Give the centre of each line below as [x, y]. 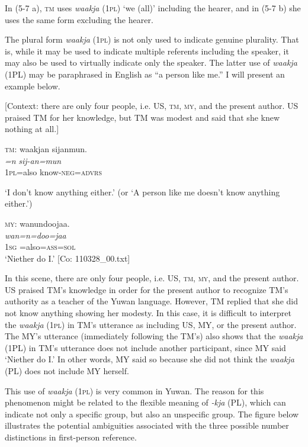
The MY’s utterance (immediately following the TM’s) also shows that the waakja [154, 336]
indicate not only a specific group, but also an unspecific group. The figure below [152, 414]
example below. [33, 86]
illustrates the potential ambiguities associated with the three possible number [147, 425]
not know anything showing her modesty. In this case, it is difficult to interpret [148, 313]
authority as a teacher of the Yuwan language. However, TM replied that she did [151, 301]
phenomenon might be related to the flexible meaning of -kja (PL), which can [145, 402]
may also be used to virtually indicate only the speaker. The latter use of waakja [151, 62]
